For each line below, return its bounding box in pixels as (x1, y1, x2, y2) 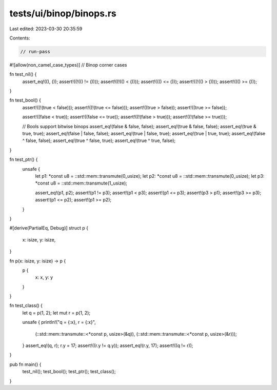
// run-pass (20, 49, 51, 54)
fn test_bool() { (9, 97, 41, 104)
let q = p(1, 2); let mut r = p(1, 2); (22, 310, 91, 316)
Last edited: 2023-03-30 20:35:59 (9, 26, 83, 32)
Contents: (9, 35, 30, 41)
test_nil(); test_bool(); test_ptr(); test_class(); (22, 368, 116, 375)
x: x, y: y (35, 274, 53, 280)
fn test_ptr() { (9, 156, 38, 162)
